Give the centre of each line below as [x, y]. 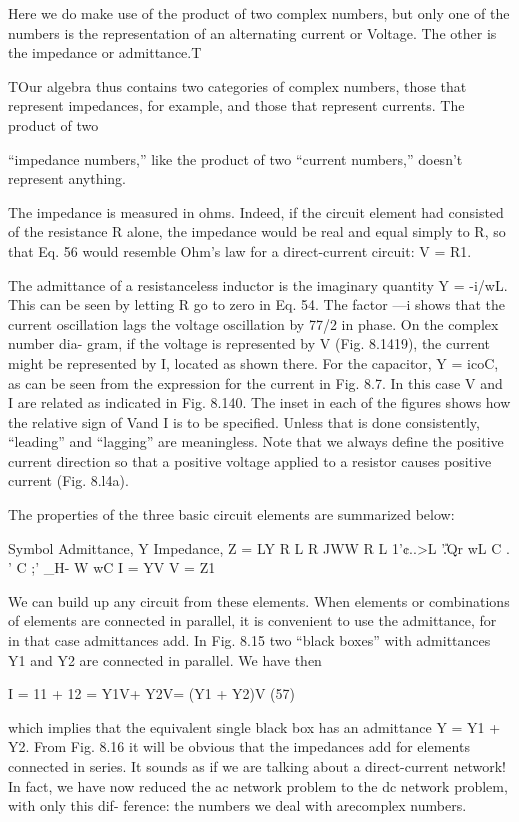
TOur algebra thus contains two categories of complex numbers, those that [237, 85]
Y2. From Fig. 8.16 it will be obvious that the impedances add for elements [239, 746]
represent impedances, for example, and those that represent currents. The [236, 105]
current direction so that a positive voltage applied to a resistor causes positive [250, 460]
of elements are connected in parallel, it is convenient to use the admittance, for [252, 620]
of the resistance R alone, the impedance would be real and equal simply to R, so [257, 231]
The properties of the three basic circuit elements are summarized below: [231, 514]
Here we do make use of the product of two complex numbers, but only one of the [259, 13]
